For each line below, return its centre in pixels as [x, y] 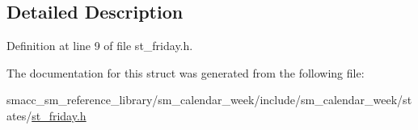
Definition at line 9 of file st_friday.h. [100, 46]
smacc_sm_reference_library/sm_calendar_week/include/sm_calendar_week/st [209, 100]
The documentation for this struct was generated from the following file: [186, 72]
